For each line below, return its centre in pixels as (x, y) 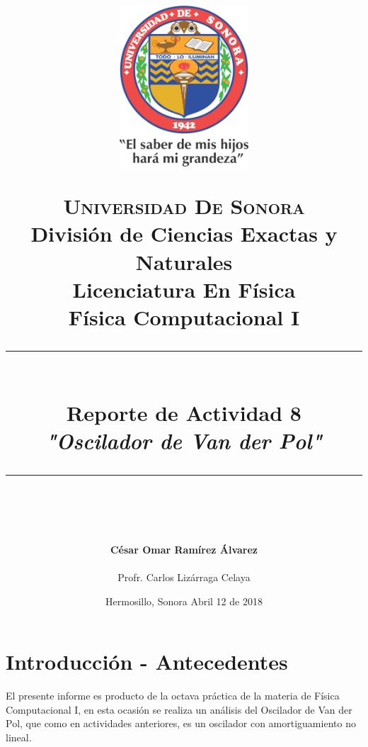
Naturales (184, 261)
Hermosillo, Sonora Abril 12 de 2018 (184, 601)
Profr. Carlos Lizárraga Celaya (184, 577)
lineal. (19, 737)
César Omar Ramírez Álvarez (184, 549)
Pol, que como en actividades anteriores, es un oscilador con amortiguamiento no (181, 723)
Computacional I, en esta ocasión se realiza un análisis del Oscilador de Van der (179, 709)
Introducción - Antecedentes (147, 662)
